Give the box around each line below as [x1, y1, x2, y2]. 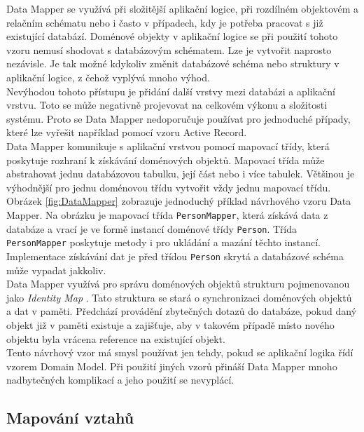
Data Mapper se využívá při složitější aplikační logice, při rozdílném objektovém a [6, 1, 359, 15]
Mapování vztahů [6, 407, 134, 428]
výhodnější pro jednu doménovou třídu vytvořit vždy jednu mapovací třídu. [6, 180, 331, 194]
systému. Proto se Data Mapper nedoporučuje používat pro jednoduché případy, [6, 111, 351, 126]
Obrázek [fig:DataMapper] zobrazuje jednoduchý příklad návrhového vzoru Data [6, 194, 351, 208]
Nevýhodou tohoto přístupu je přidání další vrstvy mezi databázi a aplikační [6, 83, 335, 98]
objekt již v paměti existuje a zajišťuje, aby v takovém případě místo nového [6, 317, 335, 332]
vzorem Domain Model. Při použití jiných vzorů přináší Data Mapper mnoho [6, 358, 337, 373]
